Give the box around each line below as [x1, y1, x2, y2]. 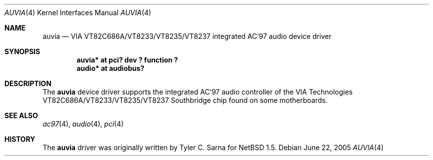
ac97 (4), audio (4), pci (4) [42, 120, 124, 128]
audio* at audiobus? [77, 64, 145, 72]
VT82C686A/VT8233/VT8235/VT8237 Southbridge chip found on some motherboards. [42, 96, 328, 104]
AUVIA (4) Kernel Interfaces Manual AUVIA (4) [4, 8, 152, 17]
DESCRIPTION [4, 79, 52, 88]
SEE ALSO [4, 111, 38, 120]
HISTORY [4, 135, 36, 143]
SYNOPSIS [4, 47, 40, 56]
